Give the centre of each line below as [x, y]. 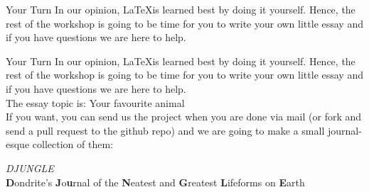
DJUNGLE [30, 168]
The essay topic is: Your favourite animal [95, 102]
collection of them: [73, 144]
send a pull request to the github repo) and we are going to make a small [165, 130]
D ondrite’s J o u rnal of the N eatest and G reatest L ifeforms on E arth [155, 182]
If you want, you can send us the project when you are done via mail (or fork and [184, 117]
